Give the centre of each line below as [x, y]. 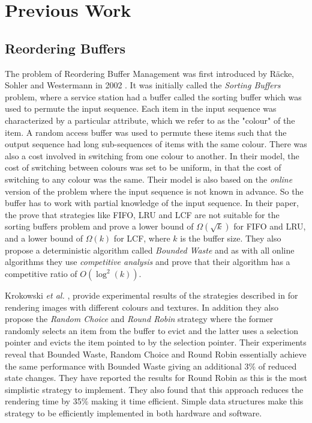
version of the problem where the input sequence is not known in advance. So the [154, 191]
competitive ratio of [41, 274]
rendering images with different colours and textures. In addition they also [142, 307]
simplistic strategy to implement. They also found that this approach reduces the [154, 389]
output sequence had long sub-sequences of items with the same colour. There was [156, 144]
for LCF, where [142, 238]
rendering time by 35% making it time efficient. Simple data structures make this [154, 401]
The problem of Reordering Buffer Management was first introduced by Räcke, [150, 73]
